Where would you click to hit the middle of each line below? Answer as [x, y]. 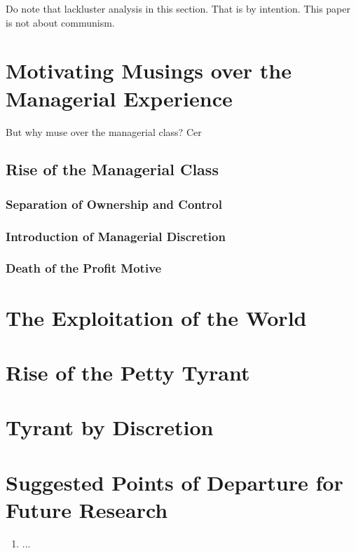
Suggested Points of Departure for [174, 482]
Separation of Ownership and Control [114, 204]
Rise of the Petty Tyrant [128, 372]
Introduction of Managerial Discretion [116, 236]
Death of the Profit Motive [84, 268]
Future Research [87, 509]
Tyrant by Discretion [110, 427]
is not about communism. [60, 22]
